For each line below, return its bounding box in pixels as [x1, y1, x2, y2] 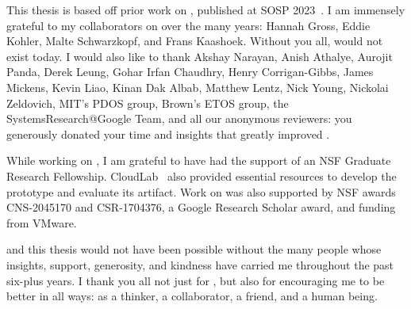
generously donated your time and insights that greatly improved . [6, 125, 330, 142]
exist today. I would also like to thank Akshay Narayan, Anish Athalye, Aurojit [6, 48, 393, 64]
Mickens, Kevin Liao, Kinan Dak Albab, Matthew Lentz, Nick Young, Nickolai [6, 78, 389, 95]
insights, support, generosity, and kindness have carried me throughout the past [6, 256, 394, 273]
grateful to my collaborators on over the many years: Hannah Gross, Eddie [6, 17, 371, 33]
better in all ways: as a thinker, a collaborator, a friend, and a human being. [6, 288, 378, 304]
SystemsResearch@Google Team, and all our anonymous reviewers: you [6, 110, 352, 127]
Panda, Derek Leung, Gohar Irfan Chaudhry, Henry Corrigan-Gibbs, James [6, 63, 374, 80]
